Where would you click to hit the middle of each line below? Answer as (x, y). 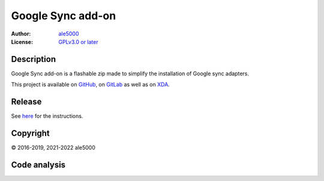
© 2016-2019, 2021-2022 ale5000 (53, 148)
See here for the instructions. (47, 116)
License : (22, 41)
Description (34, 59)
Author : (21, 34)
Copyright (31, 133)
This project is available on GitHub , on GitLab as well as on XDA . (91, 85)
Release (26, 102)
